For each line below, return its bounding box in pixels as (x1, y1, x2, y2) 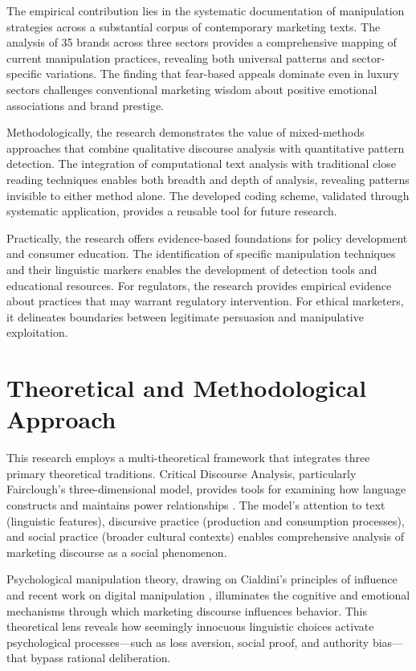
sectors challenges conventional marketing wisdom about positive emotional (6, 80, 377, 97)
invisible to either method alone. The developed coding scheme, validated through (6, 186, 410, 203)
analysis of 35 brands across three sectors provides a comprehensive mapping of (6, 34, 397, 51)
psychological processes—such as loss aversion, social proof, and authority (6, 633, 369, 650)
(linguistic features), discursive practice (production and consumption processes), (6, 512, 405, 529)
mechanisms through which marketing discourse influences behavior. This (6, 602, 368, 619)
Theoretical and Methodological (6, 371, 367, 404)
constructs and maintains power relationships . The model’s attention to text (6, 496, 385, 513)
